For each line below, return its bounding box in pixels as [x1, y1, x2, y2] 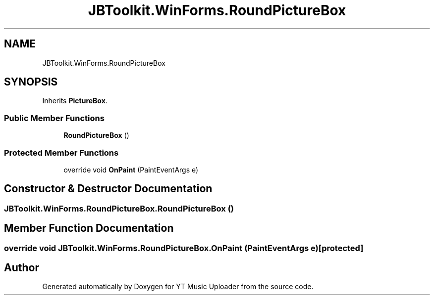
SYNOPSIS [4, 76, 58, 88]
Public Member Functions [4, 113, 105, 123]
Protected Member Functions [4, 147, 119, 158]
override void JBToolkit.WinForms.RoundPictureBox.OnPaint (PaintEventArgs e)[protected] [4, 243, 364, 253]
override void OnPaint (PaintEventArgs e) [63, 165, 199, 174]
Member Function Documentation [4, 222, 174, 235]
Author [4, 261, 39, 274]
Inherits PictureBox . [42, 96, 108, 105]
